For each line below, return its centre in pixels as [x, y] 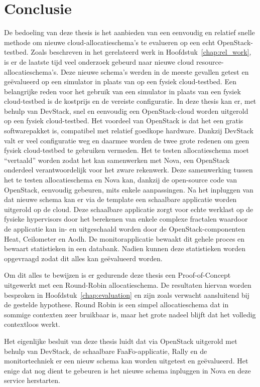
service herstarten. [32, 380]
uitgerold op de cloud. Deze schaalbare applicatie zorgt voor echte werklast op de [129, 209]
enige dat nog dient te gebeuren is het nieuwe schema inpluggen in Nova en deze [127, 370]
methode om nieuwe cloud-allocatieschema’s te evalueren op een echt [110, 42]
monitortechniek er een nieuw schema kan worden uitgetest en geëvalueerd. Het [126, 361]
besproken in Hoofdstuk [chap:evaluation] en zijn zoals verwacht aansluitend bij [127, 295]
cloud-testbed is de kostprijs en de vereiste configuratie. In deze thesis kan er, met [130, 101]
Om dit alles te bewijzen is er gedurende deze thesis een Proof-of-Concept [117, 275]
